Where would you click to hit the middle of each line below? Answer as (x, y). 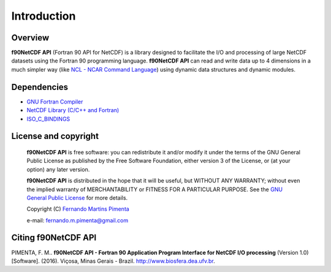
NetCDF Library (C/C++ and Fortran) (73, 110)
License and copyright (55, 136)
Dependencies (40, 87)
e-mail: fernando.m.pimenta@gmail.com (78, 220)
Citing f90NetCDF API (54, 238)
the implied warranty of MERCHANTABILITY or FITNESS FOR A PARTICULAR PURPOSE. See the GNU (155, 189)
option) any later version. (58, 169)
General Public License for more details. (77, 198)
